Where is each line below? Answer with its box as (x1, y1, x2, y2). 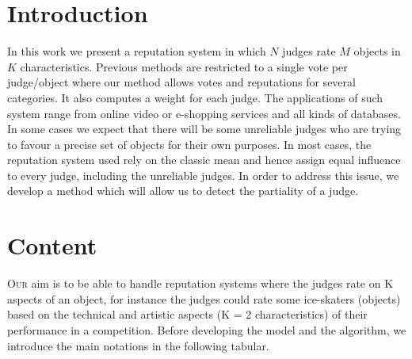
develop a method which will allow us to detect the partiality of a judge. (7, 182, 359, 199)
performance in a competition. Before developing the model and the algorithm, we (7, 321, 406, 338)
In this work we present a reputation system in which (7, 43, 266, 59)
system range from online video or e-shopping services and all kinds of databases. (7, 105, 401, 121)
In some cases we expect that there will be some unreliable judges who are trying (7, 120, 402, 137)
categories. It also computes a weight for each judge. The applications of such (7, 89, 383, 105)
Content (7, 229, 97, 262)
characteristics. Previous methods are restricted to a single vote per (20, 58, 348, 74)
